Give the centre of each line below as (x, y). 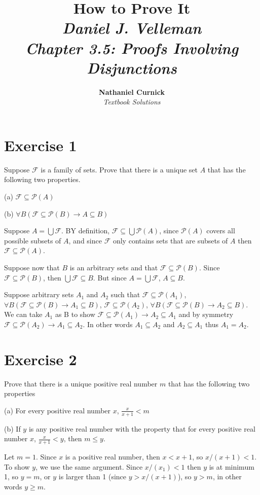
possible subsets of (33, 240)
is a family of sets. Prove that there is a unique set (119, 169)
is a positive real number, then (113, 457)
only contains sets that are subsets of (170, 240)
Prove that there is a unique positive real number (81, 383)
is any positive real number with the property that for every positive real (142, 428)
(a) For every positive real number (58, 410)
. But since (110, 277)
